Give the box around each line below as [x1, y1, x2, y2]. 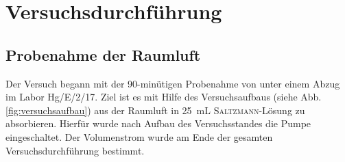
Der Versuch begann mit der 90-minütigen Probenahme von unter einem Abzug [5, 76, 340, 90]
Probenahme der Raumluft [5, 44, 201, 65]
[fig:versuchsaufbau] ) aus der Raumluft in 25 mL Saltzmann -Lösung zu [5, 103, 305, 117]
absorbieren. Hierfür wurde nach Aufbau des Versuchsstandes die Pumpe [5, 116, 311, 131]
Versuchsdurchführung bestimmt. [5, 143, 145, 157]
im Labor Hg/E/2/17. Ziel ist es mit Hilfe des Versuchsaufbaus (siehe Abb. [5, 90, 322, 104]
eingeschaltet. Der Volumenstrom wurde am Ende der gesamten [5, 129, 273, 144]
